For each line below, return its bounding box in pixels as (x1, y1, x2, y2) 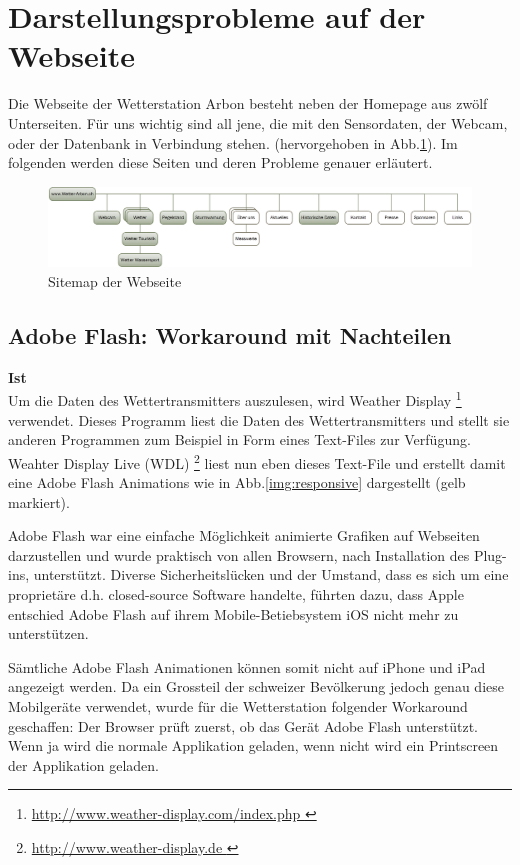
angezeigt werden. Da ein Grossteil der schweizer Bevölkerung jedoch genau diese (8, 676, 504, 697)
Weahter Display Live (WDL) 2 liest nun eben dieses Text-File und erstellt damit (8, 449, 506, 473)
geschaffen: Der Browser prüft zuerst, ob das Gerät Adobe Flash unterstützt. (8, 715, 479, 736)
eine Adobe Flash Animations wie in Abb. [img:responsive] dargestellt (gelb (8, 472, 466, 493)
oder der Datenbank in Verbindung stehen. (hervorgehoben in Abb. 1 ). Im (8, 132, 458, 153)
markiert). (8, 491, 70, 512)
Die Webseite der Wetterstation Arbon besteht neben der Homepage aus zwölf (8, 93, 488, 114)
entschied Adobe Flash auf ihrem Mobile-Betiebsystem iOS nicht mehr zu (8, 603, 459, 624)
